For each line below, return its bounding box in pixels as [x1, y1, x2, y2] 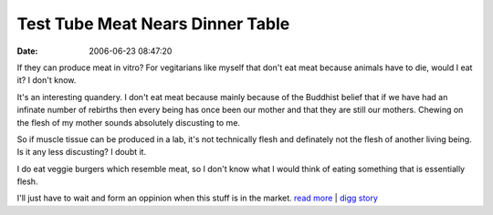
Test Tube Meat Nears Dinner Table [16, 14, 290, 34]
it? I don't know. [16, 75, 77, 86]
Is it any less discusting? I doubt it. [16, 147, 146, 158]
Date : [16, 46, 38, 56]
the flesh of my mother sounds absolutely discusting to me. [16, 117, 241, 128]
